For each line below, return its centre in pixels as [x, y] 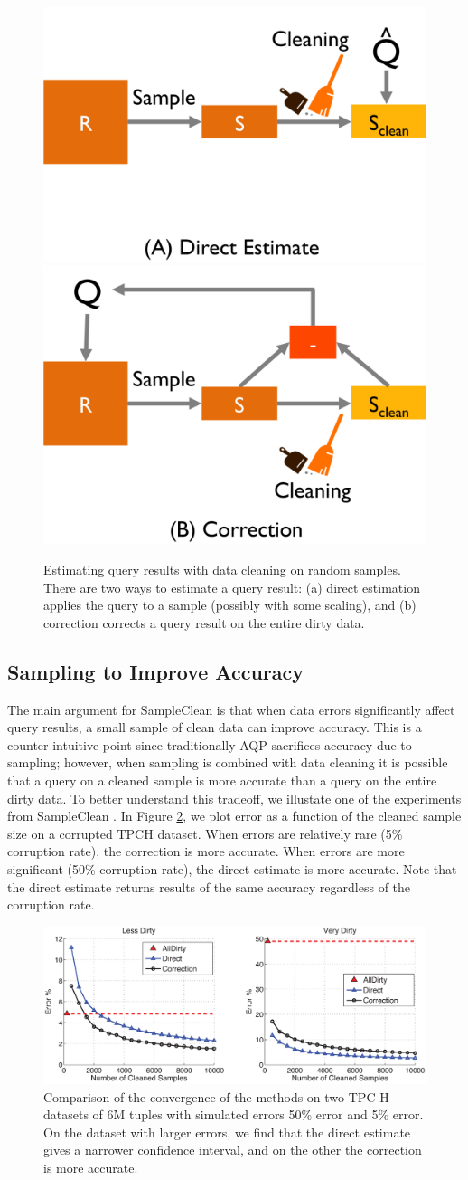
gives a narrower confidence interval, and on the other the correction [233, 1150]
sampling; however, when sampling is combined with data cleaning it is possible [228, 762]
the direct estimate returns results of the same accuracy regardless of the [209, 886]
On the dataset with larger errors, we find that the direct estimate [227, 1132]
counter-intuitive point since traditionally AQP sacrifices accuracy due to [210, 744]
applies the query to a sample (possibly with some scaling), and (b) [230, 605]
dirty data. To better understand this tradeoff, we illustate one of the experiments [234, 798]
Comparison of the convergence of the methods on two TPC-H [216, 1096]
